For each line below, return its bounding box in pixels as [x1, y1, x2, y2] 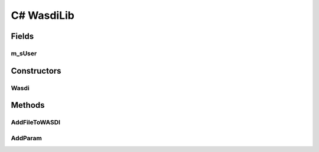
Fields [11, 31, 34, 41]
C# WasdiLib [11, 9, 75, 22]
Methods [11, 100, 45, 110]
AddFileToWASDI [11, 118, 61, 127]
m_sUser [11, 49, 37, 57]
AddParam [11, 134, 43, 142]
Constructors [11, 65, 61, 76]
